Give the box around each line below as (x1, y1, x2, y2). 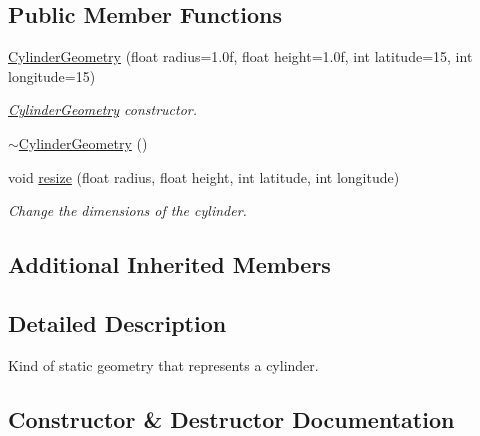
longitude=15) (8, 65, 96, 86)
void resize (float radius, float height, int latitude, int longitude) (8, 166, 400, 187)
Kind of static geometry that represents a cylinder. (8, 354, 319, 375)
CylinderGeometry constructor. (8, 99, 198, 120)
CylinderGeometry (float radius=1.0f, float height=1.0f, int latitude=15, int (8, 46, 473, 67)
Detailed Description (8, 307, 227, 338)
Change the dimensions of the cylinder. (8, 200, 247, 221)
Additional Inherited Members (8, 249, 331, 280)
